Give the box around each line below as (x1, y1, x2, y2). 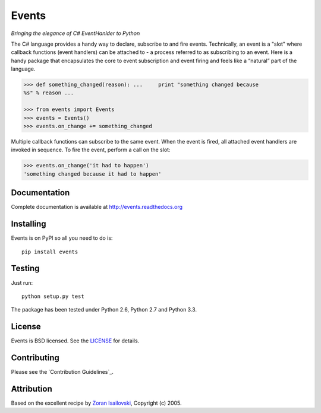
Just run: (11, 279, 33, 286)
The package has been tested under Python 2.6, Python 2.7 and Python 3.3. (11, 306, 197, 313)
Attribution (11, 383, 53, 394)
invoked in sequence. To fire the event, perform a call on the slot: (11, 146, 171, 154)
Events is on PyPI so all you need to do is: (11, 234, 113, 242)
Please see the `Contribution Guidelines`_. (11, 368, 114, 376)
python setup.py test (21, 293, 84, 300)
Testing (11, 263, 40, 274)
